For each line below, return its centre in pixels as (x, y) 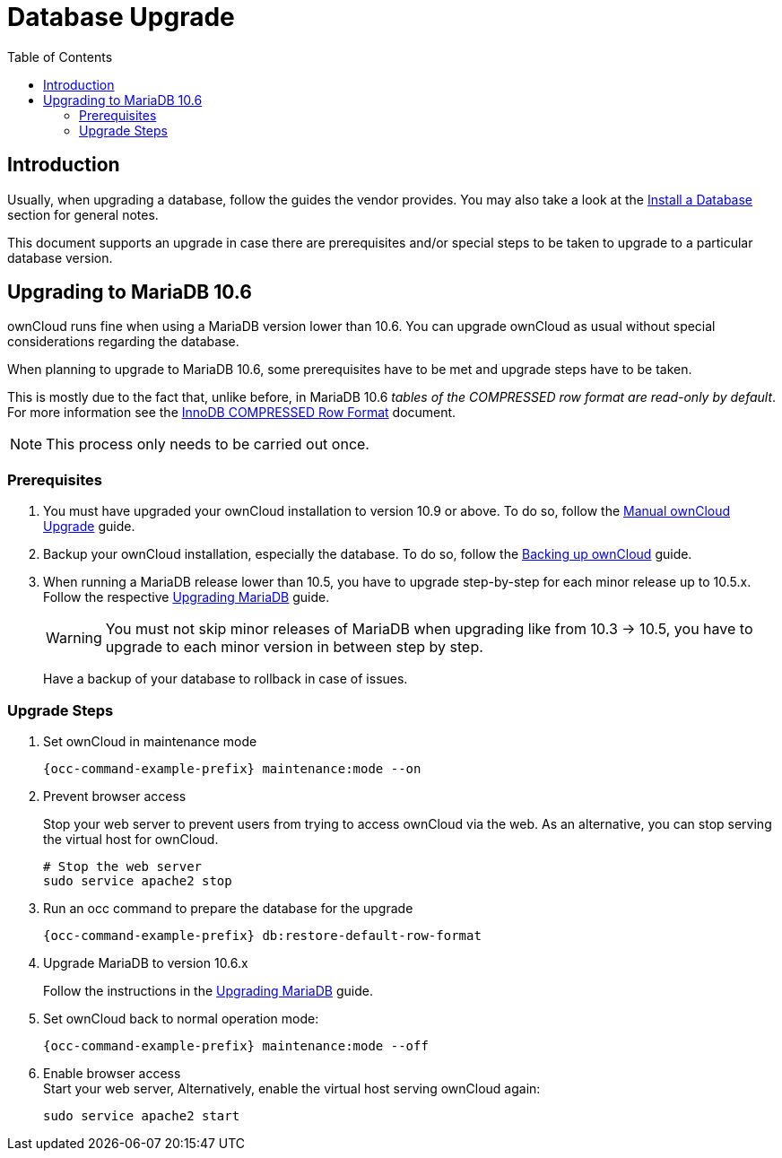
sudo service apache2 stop (138, 880)
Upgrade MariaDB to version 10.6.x (146, 962)
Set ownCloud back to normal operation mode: (181, 1018)
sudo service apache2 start (142, 1115)
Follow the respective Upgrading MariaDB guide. (187, 597)
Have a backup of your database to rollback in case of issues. (226, 679)
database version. (60, 257)
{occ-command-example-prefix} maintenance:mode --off (236, 1045)
